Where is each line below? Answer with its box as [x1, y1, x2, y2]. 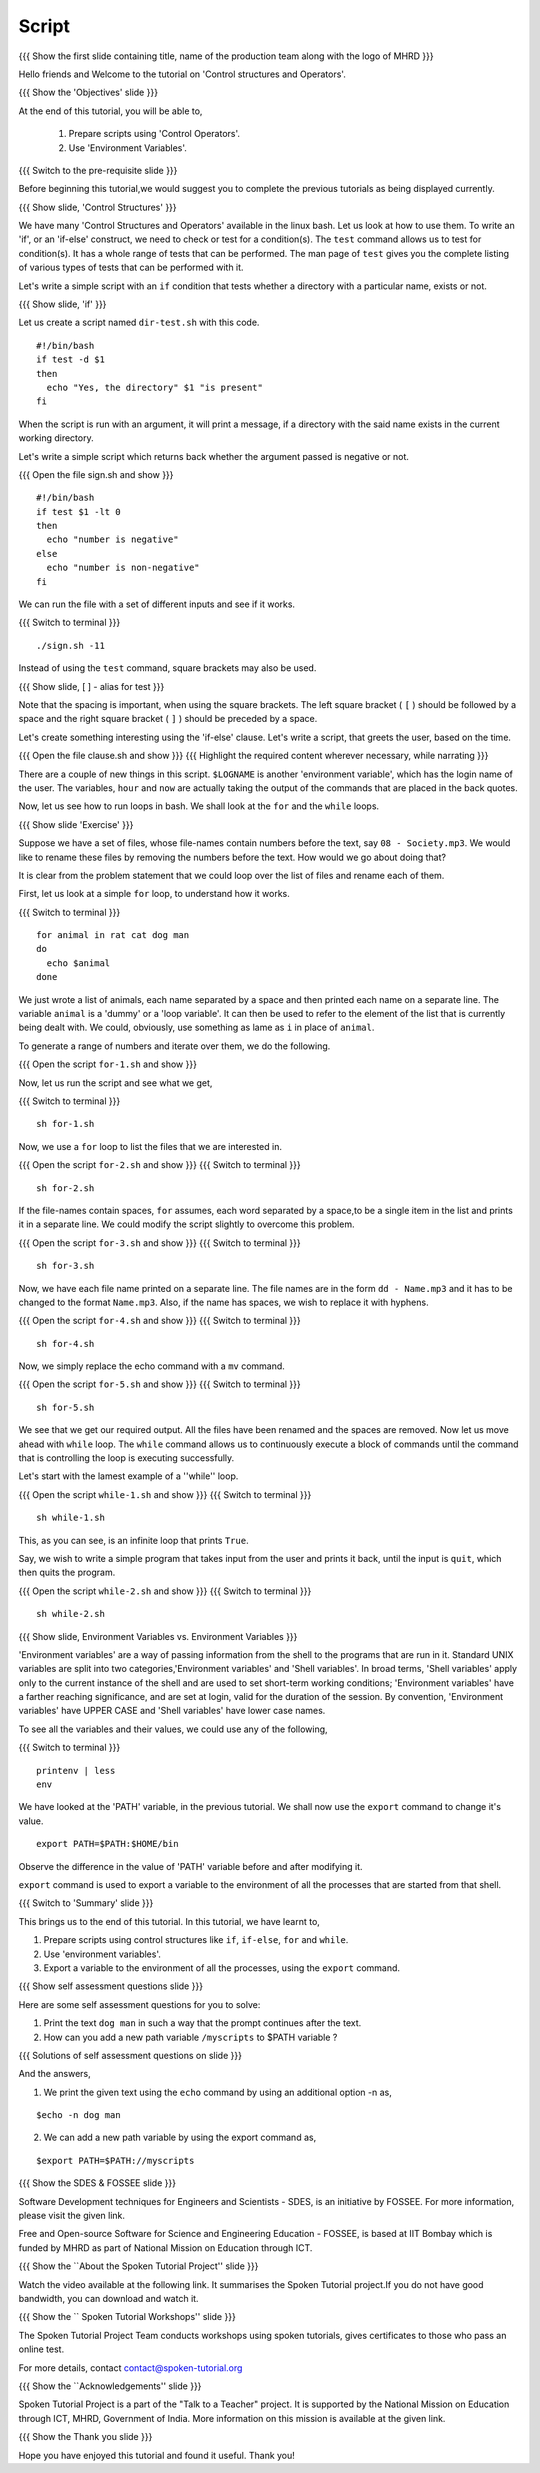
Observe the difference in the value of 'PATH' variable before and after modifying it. [18, 1860, 364, 1872]
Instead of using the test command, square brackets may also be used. [18, 662, 317, 674]
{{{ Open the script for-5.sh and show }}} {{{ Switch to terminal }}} [18, 1378, 302, 1390]
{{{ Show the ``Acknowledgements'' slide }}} [18, 2380, 202, 2392]
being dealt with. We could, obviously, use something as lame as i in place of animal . [18, 1021, 375, 1034]
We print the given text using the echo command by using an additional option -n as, [43, 2086, 392, 2098]
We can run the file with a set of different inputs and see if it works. [18, 598, 295, 610]
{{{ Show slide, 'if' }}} [18, 298, 107, 310]
